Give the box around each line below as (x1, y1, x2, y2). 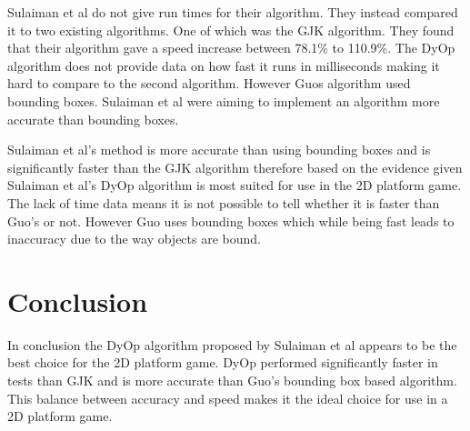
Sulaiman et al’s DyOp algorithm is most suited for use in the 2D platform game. (7, 175, 462, 195)
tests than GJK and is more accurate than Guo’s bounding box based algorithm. (7, 371, 457, 390)
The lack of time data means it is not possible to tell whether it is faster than (7, 193, 440, 212)
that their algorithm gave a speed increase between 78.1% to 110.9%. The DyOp (7, 38, 455, 57)
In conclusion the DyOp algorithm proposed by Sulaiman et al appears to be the (7, 335, 457, 354)
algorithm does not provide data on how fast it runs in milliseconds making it (7, 55, 440, 75)
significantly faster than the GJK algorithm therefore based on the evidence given (7, 157, 463, 176)
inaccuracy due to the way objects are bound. (7, 229, 261, 248)
